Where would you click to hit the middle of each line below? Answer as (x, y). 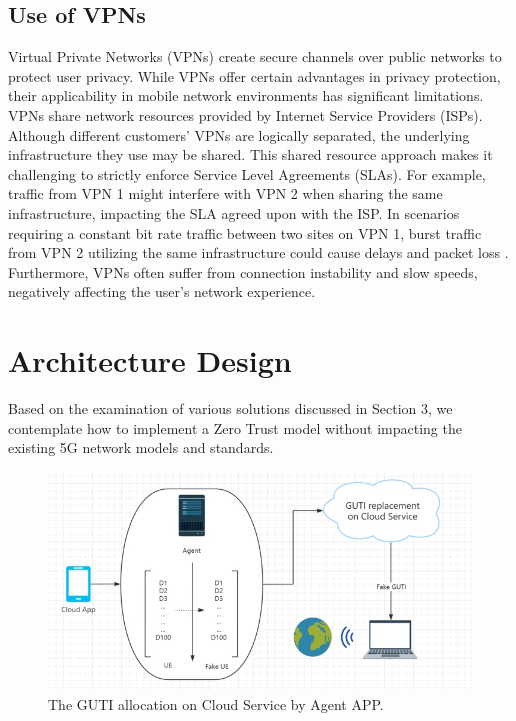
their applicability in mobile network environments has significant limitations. (246, 95)
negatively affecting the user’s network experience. (162, 291)
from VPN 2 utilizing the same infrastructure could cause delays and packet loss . (258, 252)
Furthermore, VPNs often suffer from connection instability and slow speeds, (243, 271)
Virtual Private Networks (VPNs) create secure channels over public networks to (255, 56)
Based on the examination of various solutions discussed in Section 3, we (230, 408)
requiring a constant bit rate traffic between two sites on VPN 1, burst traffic (245, 232)
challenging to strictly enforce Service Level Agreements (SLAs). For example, (247, 173)
